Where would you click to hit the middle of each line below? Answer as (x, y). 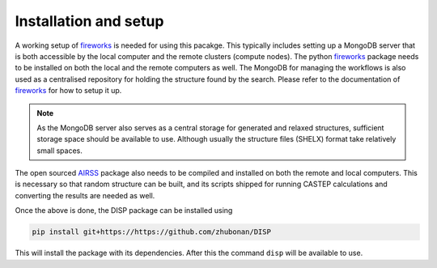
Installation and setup (89, 21)
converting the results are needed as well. (85, 195)
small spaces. (59, 151)
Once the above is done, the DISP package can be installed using (124, 211)
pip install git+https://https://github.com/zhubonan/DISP (151, 232)
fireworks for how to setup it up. (68, 91)
